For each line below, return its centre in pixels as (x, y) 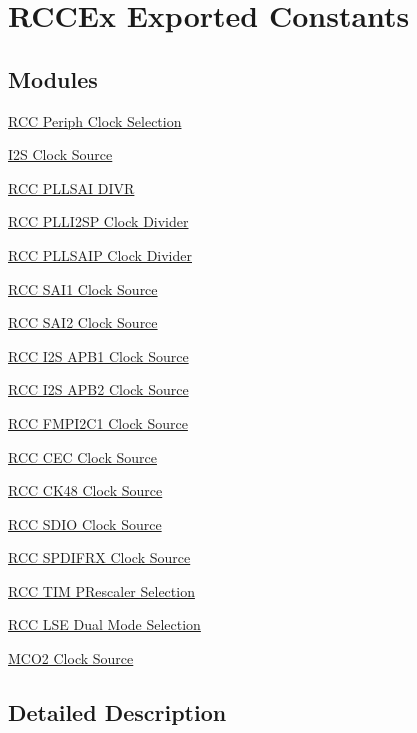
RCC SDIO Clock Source (85, 523)
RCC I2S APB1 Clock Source (98, 355)
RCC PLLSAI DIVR (71, 187)
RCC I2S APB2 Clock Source (98, 389)
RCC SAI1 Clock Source (83, 288)
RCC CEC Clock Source (82, 456)
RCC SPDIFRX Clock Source (99, 557)
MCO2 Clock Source (71, 658)
